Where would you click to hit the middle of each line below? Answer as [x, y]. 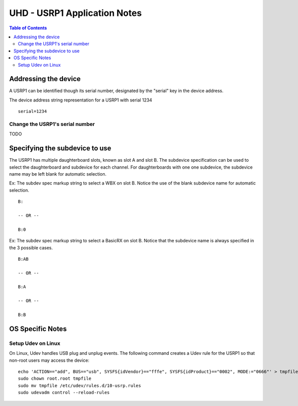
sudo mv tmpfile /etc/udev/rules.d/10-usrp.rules [80, 385]
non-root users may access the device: [49, 360]
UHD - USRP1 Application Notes [75, 13]
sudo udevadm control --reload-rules [64, 393]
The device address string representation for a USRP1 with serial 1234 [81, 100]
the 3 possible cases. [31, 248]
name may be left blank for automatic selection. [58, 174]
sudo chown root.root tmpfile [55, 379]
